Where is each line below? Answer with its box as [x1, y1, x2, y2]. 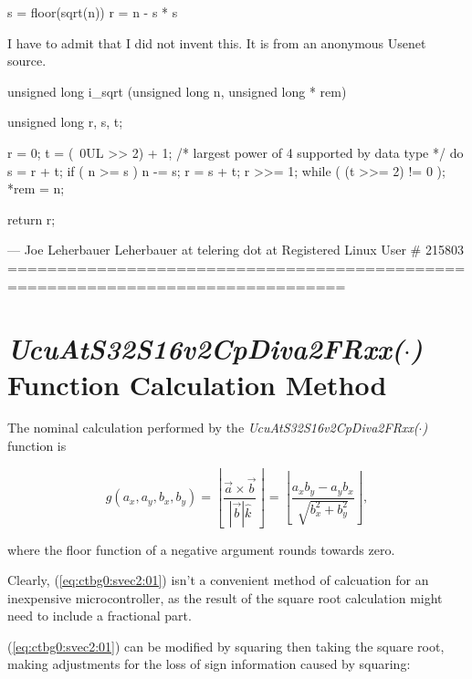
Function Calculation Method [7, 365, 387, 402]
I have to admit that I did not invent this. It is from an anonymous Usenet [7, 33, 426, 52]
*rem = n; [7, 179, 65, 198]
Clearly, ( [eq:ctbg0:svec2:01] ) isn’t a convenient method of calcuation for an [7, 570, 429, 590]
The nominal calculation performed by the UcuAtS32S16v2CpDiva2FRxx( [7, 418, 419, 437]
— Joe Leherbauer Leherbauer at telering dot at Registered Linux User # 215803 [7, 240, 464, 259]
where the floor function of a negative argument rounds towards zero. [7, 539, 395, 559]
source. [7, 51, 47, 70]
